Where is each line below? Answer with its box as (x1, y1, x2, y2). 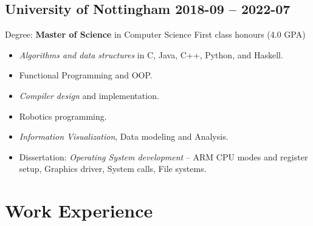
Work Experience (5, 198, 153, 223)
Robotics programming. (19, 109, 107, 122)
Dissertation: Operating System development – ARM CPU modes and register (19, 150, 308, 163)
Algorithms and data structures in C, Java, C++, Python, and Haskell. (19, 48, 283, 61)
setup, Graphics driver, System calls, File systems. (19, 162, 207, 175)
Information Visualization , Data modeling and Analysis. (19, 130, 229, 143)
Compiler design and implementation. (19, 89, 159, 101)
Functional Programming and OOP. (19, 69, 153, 81)
